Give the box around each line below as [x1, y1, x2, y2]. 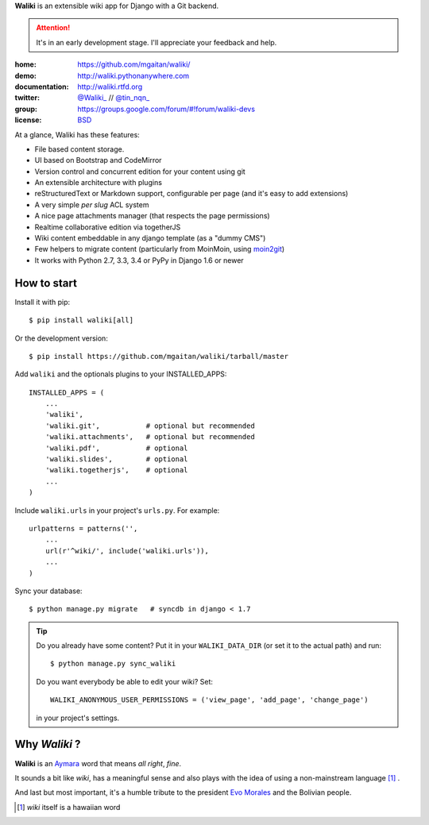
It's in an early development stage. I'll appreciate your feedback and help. [36, 37, 277, 47]
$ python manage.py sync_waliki [50, 659, 176, 669]
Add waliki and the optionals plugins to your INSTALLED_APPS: [14, 369, 227, 379]
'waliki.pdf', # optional [44, 443, 188, 453]
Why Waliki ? [14, 738, 81, 751]
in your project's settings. [36, 713, 120, 723]
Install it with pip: [14, 297, 71, 306]
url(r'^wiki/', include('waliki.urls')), [44, 546, 210, 555]
